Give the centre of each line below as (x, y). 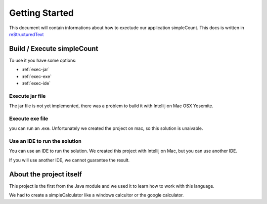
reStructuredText (26, 34)
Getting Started (42, 13)
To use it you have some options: (43, 60)
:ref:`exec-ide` (36, 83)
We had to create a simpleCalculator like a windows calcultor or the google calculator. (96, 195)
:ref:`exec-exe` (37, 76)
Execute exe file (29, 119)
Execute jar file (27, 96)
